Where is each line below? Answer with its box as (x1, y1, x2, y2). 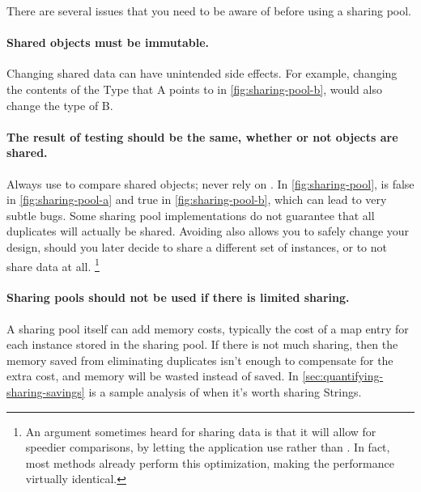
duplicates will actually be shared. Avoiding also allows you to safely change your (6, 223, 410, 240)
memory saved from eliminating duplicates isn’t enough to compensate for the (6, 351, 393, 368)
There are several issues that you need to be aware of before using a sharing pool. (6, 2, 411, 19)
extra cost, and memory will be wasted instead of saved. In (6, 367, 299, 384)
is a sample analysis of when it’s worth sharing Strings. (88, 383, 362, 400)
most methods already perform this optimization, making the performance (25, 454, 394, 471)
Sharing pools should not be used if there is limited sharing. (6, 289, 350, 306)
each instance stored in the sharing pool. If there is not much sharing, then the (6, 336, 398, 353)
